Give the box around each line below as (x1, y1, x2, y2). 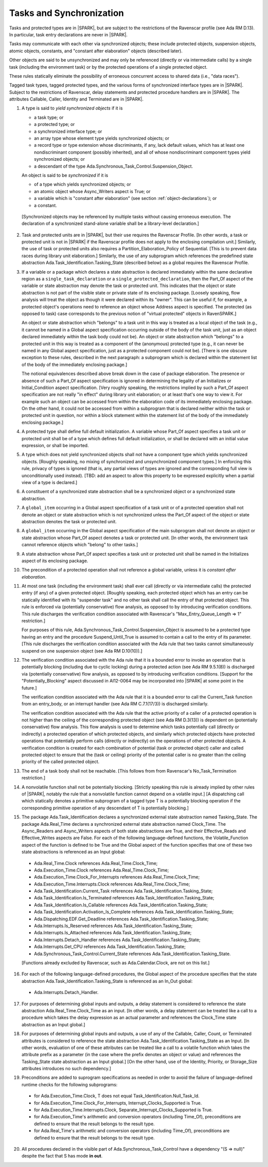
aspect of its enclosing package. (21, 558, 88, 564)
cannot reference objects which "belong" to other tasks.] (21, 542, 138, 548)
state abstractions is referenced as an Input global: (21, 849, 126, 855)
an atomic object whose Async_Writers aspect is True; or (34, 188, 151, 194)
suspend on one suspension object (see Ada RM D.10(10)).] (21, 648, 142, 654)
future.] (21, 684, 37, 691)
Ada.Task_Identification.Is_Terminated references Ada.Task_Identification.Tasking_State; (34, 895, 214, 901)
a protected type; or (34, 121, 75, 127)
